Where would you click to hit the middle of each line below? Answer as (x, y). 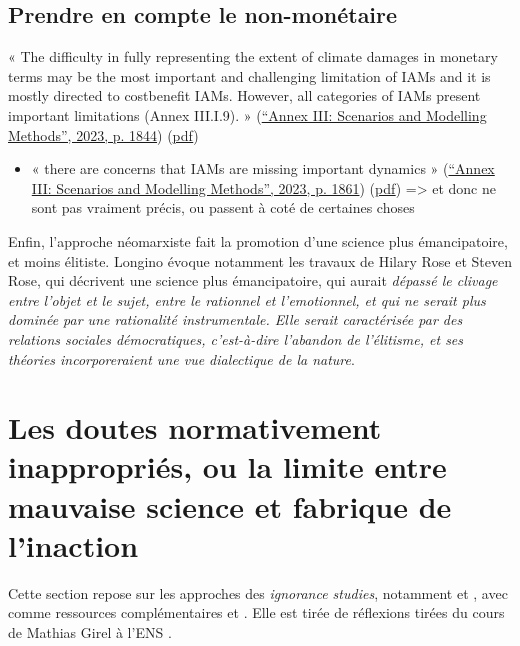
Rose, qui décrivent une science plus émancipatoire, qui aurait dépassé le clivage (253, 280)
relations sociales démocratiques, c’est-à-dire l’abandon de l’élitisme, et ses (236, 338)
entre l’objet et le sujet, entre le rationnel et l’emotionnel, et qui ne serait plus (247, 299)
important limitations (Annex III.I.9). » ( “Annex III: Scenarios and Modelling (247, 114)
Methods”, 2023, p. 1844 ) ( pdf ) (103, 134)
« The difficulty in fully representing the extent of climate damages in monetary (253, 56)
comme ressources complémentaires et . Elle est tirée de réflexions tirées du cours (256, 612)
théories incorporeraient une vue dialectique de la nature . (181, 358)
